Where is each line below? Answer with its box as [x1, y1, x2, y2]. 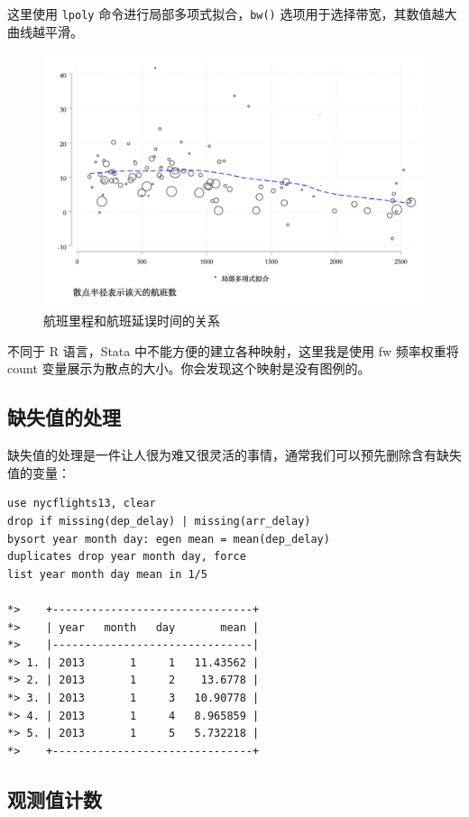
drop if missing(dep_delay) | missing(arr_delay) [7, 515, 311, 528]
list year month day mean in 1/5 [7, 567, 207, 581]
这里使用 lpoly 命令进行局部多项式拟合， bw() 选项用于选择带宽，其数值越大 [7, 5, 457, 23]
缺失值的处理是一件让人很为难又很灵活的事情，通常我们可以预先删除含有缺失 [7, 445, 462, 464]
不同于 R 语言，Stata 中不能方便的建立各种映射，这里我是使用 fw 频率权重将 [7, 341, 459, 360]
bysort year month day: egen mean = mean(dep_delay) [7, 532, 330, 546]
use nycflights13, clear [7, 497, 156, 510]
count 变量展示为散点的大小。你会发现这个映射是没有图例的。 [7, 359, 371, 378]
